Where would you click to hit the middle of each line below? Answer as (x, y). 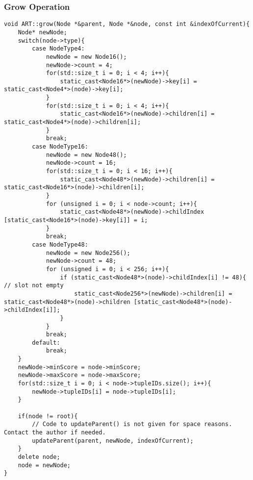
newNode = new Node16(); (86, 57)
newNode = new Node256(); (88, 253)
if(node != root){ (48, 416)
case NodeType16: (60, 147)
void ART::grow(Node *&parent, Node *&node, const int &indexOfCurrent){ (127, 24)
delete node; (39, 457)
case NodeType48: (60, 244)
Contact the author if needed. (55, 433)
